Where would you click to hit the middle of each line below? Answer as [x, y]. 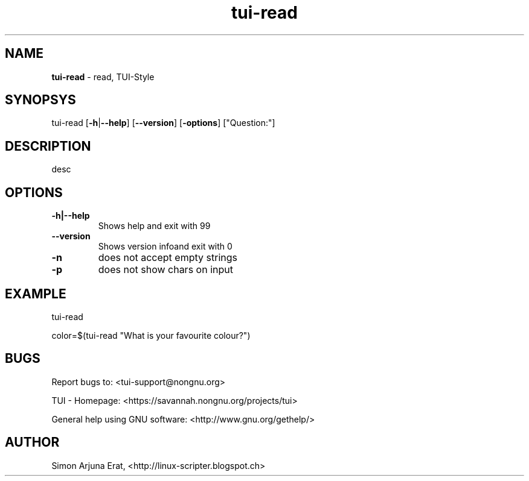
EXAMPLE [36, 294]
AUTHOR [32, 442]
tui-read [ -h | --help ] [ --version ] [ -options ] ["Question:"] [163, 123]
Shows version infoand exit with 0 [165, 247]
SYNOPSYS [40, 100]
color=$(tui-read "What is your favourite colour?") [151, 335]
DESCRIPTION [48, 146]
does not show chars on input [165, 270]
